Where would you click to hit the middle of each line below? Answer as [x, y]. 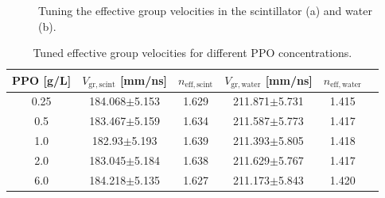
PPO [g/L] [42, 80]
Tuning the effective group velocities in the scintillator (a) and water [205, 10]
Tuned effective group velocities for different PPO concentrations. [192, 53]
